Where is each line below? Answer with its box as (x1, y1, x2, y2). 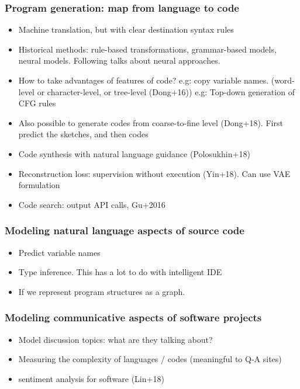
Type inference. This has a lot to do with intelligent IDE (18, 266, 222, 278)
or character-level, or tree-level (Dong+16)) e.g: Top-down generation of (37, 85, 295, 98)
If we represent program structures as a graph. (18, 285, 185, 297)
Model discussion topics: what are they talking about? (18, 333, 213, 345)
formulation (18, 179, 60, 191)
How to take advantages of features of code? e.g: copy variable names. (18, 74, 269, 86)
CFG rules (18, 97, 56, 109)
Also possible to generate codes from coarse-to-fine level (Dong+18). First (18, 116, 283, 128)
